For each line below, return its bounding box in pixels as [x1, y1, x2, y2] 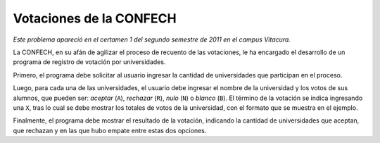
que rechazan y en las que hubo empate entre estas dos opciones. [13, 126, 207, 135]
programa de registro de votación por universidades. [13, 58, 166, 66]
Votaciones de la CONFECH [13, 11, 177, 26]
